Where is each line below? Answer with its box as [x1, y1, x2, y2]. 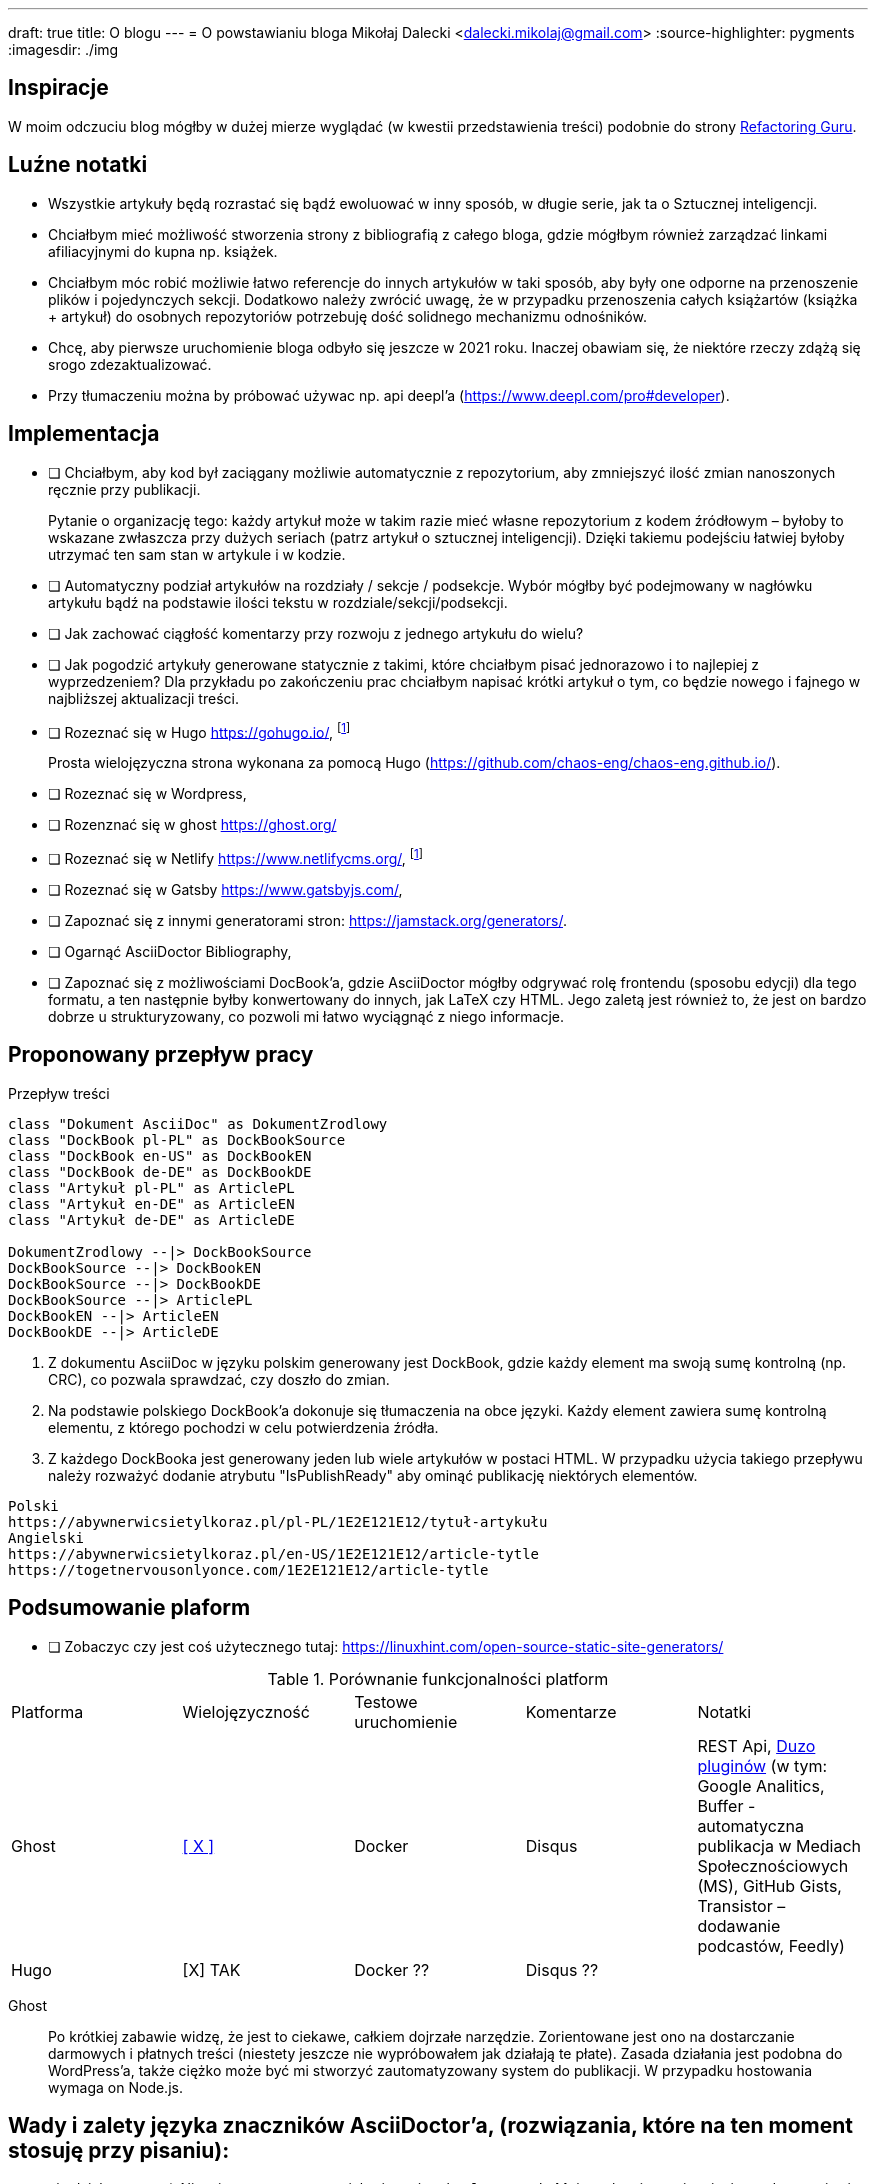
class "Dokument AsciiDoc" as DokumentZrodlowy [8, 1115, 388, 1132]
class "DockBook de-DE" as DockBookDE [8, 1163, 312, 1180]
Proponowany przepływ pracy [8, 1042, 314, 1068]
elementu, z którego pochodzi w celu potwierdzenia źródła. [48, 1418, 439, 1436]
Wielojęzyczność [182, 1701, 310, 1722]
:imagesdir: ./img [8, 41, 119, 58]
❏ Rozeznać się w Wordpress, [48, 785, 247, 803]
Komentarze [525, 1701, 617, 1722]
